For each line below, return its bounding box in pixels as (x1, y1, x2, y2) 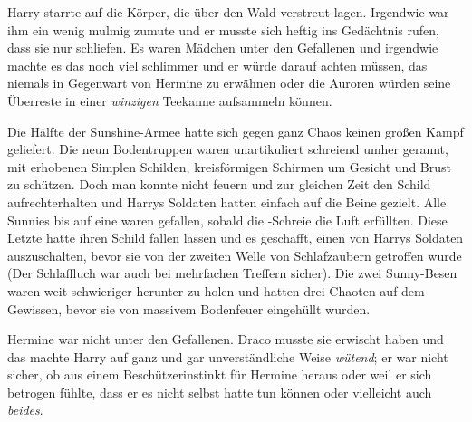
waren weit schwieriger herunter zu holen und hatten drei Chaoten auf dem (7, 281, 425, 300)
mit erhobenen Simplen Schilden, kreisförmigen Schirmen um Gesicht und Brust (7, 157, 451, 176)
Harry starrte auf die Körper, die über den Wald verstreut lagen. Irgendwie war (7, 3, 449, 21)
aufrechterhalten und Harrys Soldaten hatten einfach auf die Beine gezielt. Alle (7, 192, 447, 211)
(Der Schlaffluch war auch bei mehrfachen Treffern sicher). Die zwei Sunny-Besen (7, 264, 458, 283)
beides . (7, 400, 43, 419)
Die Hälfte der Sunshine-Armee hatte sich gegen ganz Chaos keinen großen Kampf (7, 121, 464, 140)
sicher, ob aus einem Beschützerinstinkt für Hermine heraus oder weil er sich (7, 365, 432, 384)
